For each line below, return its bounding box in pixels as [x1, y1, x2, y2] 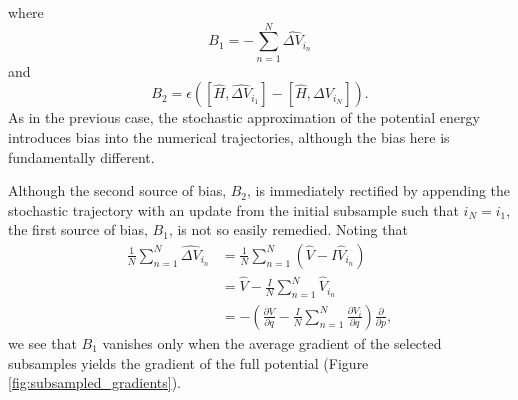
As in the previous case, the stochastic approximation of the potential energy [8, 107, 480, 128]
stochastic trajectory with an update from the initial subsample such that [8, 199, 459, 220]
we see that [8, 332, 77, 353]
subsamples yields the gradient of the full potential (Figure [8, 352, 369, 373]
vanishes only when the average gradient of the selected [102, 332, 442, 353]
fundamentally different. [8, 146, 155, 167]
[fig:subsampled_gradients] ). [8, 372, 181, 393]
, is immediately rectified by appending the [247, 180, 511, 201]
